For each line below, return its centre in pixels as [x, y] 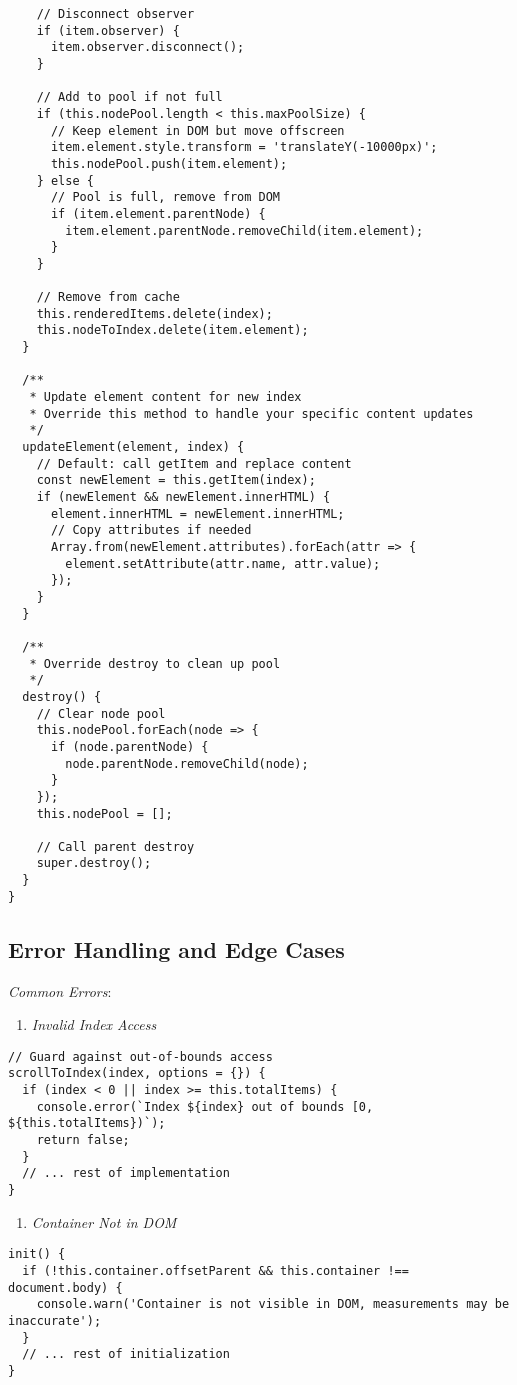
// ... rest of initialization [126, 1354]
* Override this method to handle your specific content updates [251, 413]
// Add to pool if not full [129, 97]
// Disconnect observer [115, 14]
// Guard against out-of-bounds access [140, 1056]
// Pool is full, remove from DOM [165, 197]
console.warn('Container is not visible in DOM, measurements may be [273, 1304]
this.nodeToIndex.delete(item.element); [172, 330]
